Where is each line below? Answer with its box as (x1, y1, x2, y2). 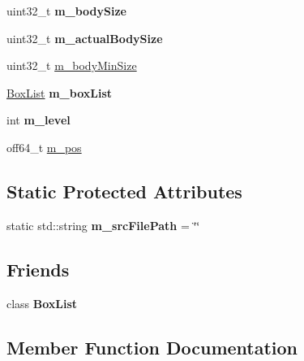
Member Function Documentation (6, 334, 298, 359)
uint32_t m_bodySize (6, 2, 126, 19)
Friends (6, 256, 70, 281)
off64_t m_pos (6, 138, 82, 155)
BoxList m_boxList (6, 84, 113, 101)
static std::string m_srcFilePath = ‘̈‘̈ (6, 216, 200, 233)
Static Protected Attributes (6, 178, 242, 203)
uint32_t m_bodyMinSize (6, 57, 137, 74)
